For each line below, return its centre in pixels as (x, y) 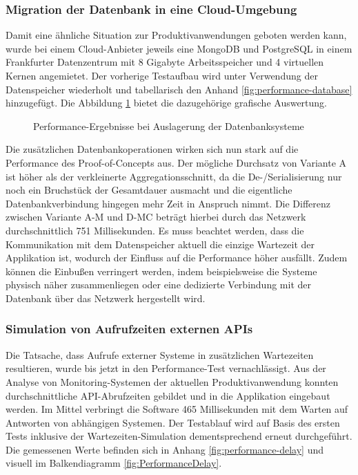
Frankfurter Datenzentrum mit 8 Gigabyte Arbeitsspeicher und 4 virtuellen (165, 62)
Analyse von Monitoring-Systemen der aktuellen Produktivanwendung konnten (172, 381)
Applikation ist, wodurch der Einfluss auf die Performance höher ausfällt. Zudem (177, 258)
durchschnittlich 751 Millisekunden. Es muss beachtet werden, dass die (155, 230)
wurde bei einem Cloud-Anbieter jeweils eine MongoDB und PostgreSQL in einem (179, 48)
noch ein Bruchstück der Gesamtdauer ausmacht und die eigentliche (149, 190)
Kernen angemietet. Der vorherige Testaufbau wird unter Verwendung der (162, 75)
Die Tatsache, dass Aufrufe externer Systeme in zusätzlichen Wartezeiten (160, 354)
